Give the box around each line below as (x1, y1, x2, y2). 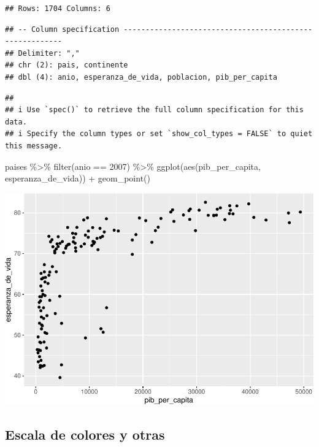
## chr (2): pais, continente (5, 61, 128, 70)
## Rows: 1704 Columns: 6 (5, 4, 110, 13)
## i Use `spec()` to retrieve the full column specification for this (5, 105, 304, 115)
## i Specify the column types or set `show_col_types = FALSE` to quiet (5, 129, 313, 139)
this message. (5, 141, 63, 150)
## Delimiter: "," (5, 48, 80, 58)
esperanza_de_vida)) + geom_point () (5, 172, 151, 185)
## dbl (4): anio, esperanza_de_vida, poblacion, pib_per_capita (5, 72, 277, 82)
